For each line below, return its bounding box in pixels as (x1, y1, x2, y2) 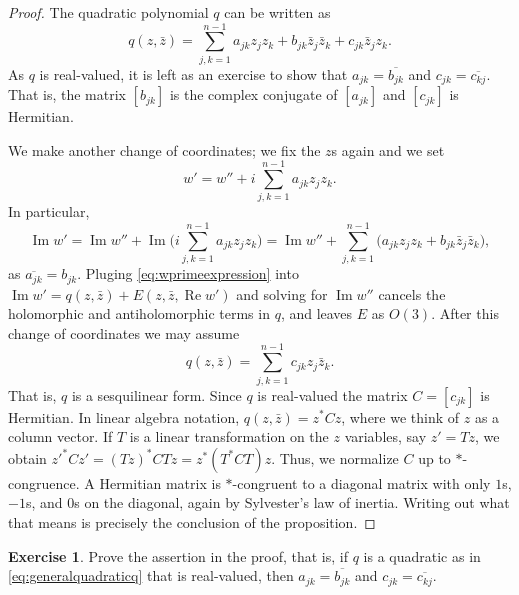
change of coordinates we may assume (8, 322, 240, 343)
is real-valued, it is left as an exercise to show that (39, 63, 348, 84)
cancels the (378, 283, 446, 304)
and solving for (236, 283, 328, 304)
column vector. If (8, 426, 113, 447)
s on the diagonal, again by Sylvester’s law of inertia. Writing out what (74, 492, 510, 513)
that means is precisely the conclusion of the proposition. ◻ (8, 511, 376, 532)
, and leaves (280, 303, 353, 324)
